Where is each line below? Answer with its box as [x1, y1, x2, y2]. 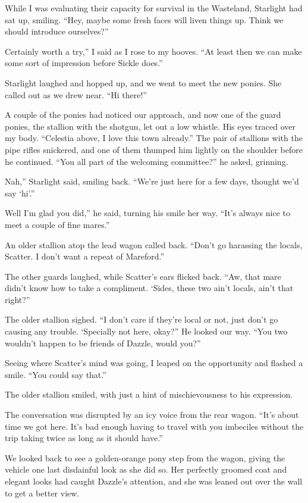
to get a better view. [5, 486, 80, 499]
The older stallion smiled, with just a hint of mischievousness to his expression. [5, 388, 293, 401]
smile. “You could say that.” [5, 368, 106, 380]
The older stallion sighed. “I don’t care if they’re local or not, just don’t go [5, 313, 278, 326]
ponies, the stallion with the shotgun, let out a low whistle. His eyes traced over [5, 120, 296, 132]
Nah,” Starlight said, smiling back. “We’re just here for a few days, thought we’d [5, 175, 299, 188]
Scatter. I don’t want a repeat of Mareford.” [5, 250, 165, 263]
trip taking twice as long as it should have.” [5, 432, 163, 444]
